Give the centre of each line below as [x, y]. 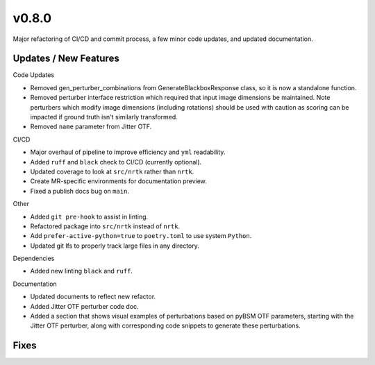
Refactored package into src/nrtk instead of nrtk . [105, 226]
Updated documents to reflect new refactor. [93, 297]
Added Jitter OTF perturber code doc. [84, 306]
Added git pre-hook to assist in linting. [89, 217]
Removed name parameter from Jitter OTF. [91, 127]
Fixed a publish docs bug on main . [80, 191]
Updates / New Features [66, 59]
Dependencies [34, 258]
